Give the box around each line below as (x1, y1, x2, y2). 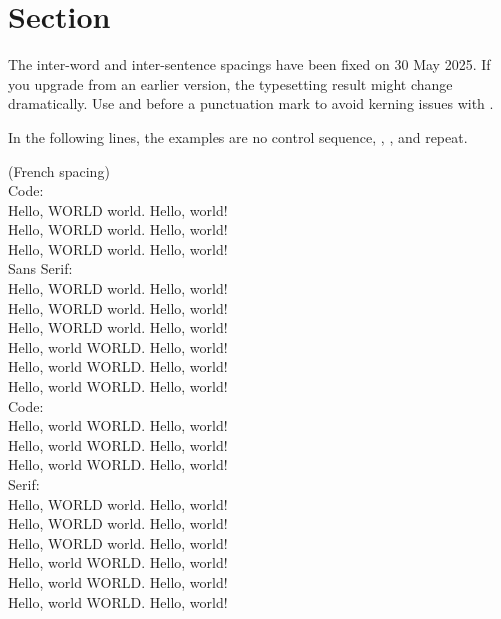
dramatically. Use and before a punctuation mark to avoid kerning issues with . (8, 93, 494, 114)
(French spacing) (8, 160, 110, 181)
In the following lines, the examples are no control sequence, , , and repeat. (8, 126, 468, 147)
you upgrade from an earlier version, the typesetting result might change (8, 73, 453, 94)
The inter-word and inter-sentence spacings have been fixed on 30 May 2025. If (8, 54, 491, 75)
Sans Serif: (8, 258, 73, 279)
